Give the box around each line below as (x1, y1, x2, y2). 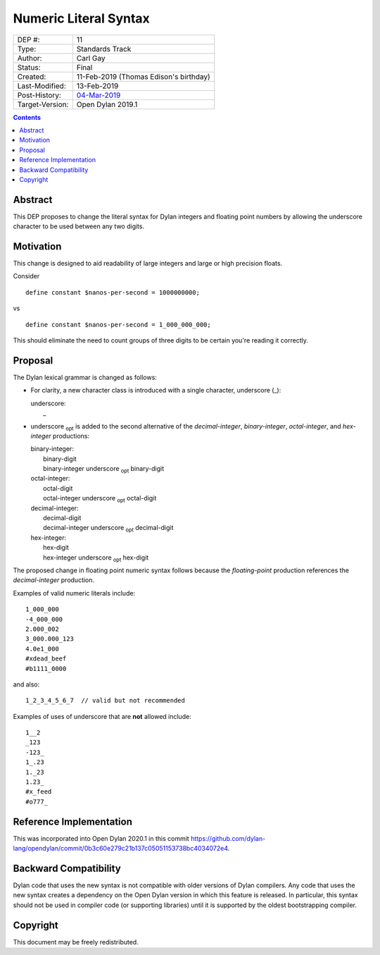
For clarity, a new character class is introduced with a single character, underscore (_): (30, 386, 281, 395)
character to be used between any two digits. (13, 222, 144, 230)
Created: (17, 71, 46, 81)
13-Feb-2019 (76, 81, 119, 91)
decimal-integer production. (13, 576, 95, 584)
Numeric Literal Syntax (13, 11, 151, 26)
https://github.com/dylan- (190, 834, 266, 842)
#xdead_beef (25, 655, 67, 663)
